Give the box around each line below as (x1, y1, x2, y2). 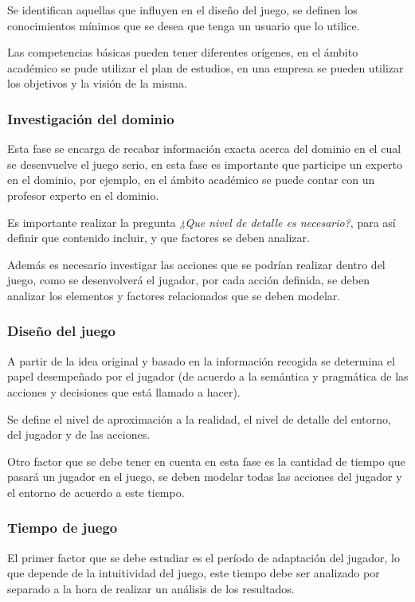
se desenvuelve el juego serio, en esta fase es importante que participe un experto (7, 155, 403, 172)
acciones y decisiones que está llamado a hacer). (7, 383, 241, 400)
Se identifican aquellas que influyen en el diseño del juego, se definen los (7, 2, 358, 18)
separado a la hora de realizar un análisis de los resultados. (7, 580, 295, 596)
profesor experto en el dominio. (7, 186, 159, 203)
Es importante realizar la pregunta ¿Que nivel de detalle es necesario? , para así (7, 213, 396, 230)
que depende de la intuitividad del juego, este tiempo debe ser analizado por (7, 565, 380, 581)
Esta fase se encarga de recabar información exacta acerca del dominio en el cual (7, 140, 401, 157)
